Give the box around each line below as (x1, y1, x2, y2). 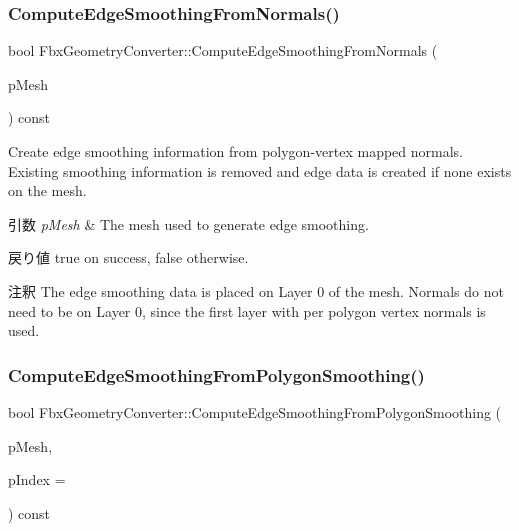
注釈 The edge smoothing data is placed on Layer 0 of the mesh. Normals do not (8, 280, 504, 301)
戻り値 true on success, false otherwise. (8, 247, 249, 268)
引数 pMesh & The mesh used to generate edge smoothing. (8, 213, 369, 234)
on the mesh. (8, 180, 87, 201)
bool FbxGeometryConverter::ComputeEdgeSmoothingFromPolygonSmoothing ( (8, 401, 502, 422)
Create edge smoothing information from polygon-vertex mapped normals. (8, 141, 463, 161)
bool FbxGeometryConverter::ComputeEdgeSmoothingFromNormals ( (8, 40, 438, 61)
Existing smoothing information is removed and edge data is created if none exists (8, 160, 512, 181)
